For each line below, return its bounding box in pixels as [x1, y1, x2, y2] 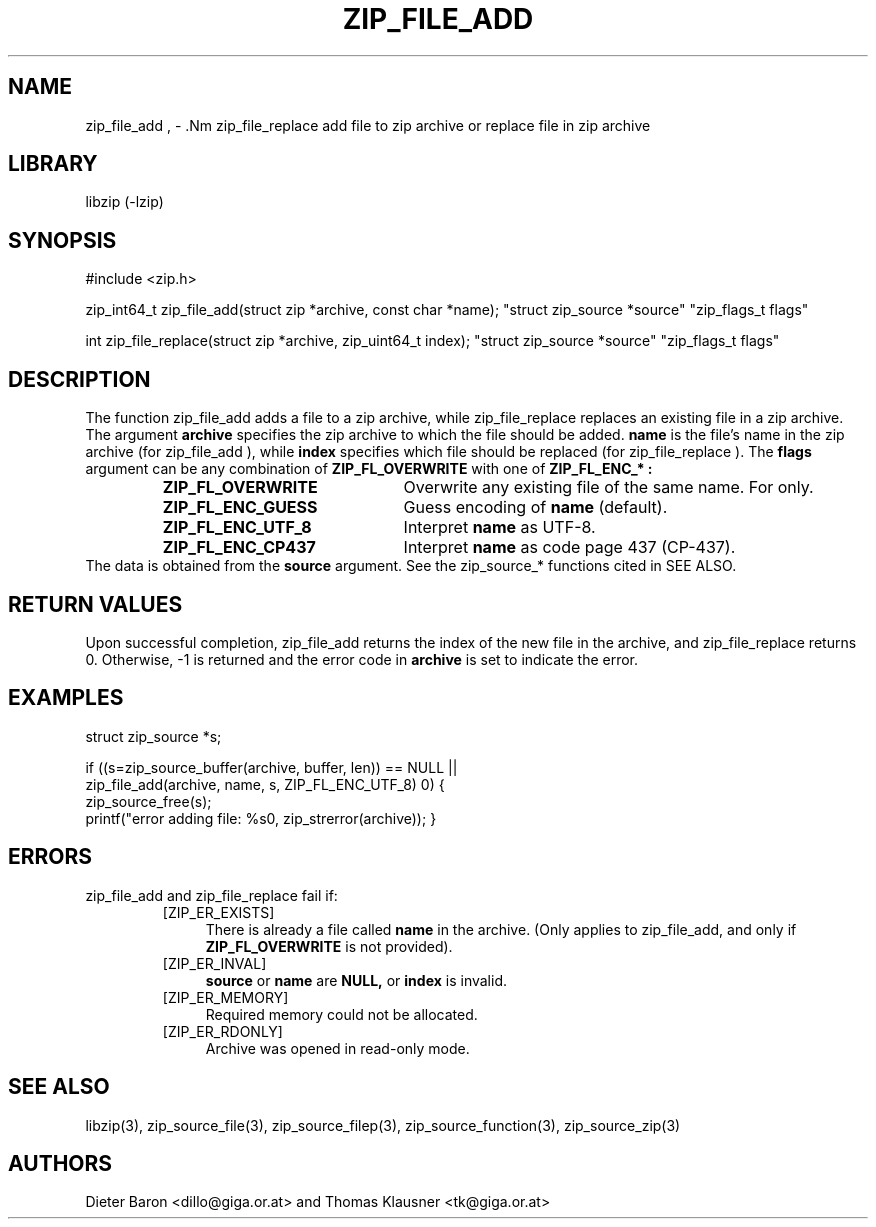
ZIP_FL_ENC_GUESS [162, 497, 318, 518]
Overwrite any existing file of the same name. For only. [403, 477, 814, 498]
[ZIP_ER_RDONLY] [162, 1022, 283, 1040]
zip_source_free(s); [85, 792, 212, 810]
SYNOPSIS [8, 227, 117, 253]
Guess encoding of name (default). [403, 497, 668, 518]
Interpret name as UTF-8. [403, 517, 596, 538]
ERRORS [8, 844, 93, 870]
